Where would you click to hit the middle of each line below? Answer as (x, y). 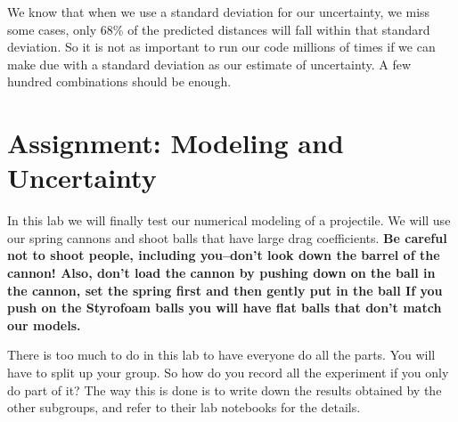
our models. (44, 325)
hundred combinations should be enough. (119, 81)
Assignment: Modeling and (176, 143)
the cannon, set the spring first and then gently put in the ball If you (225, 290)
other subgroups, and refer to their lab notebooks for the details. (184, 407)
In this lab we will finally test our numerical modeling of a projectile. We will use (229, 220)
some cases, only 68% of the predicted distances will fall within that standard (219, 29)
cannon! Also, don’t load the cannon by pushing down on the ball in (221, 273)
